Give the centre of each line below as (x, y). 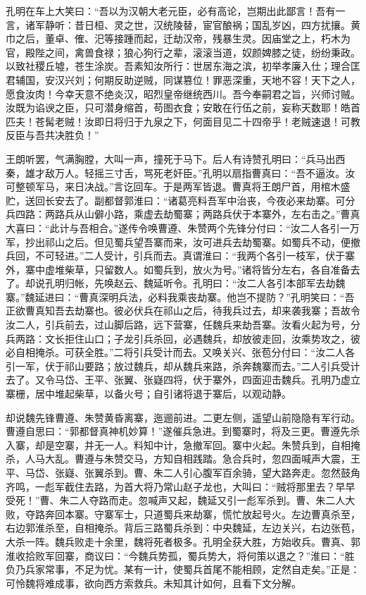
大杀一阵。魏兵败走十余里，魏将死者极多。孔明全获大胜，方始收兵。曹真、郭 (183, 541)
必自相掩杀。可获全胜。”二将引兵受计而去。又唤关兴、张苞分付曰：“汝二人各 (181, 352)
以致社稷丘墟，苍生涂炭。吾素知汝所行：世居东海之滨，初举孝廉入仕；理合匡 (183, 66)
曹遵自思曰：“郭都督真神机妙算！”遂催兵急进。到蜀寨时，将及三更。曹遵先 (178, 431)
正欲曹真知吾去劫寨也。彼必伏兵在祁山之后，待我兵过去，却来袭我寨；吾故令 (183, 311)
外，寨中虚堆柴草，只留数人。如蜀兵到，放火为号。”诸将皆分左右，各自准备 (178, 269)
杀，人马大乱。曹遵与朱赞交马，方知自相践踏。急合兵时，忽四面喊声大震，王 (183, 459)
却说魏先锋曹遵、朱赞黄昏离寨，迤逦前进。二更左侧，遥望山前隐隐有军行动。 (183, 417)
